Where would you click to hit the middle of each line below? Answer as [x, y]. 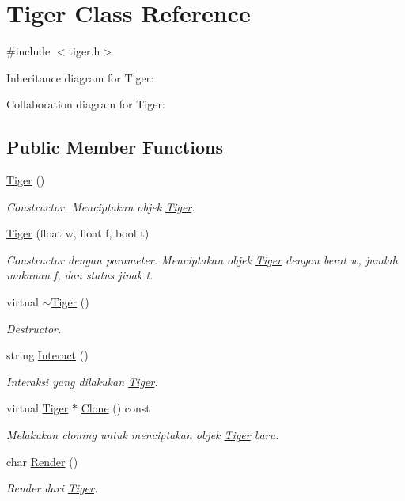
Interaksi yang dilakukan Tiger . [82, 381]
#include [28, 51]
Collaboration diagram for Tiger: [86, 104]
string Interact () [47, 355]
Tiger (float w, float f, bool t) [78, 233]
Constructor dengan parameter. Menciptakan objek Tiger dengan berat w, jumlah [202, 259]
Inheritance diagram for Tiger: [80, 77]
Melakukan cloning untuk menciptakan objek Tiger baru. [143, 435]
